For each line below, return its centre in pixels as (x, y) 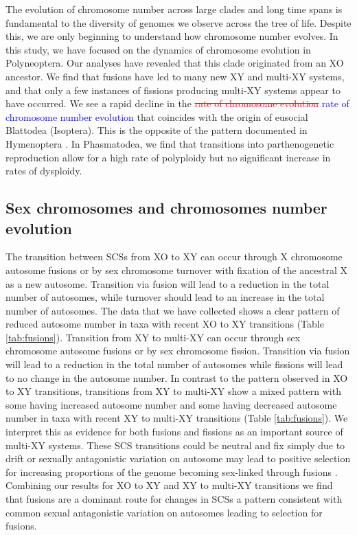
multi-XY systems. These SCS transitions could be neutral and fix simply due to (175, 445)
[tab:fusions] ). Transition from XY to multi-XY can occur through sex (153, 337)
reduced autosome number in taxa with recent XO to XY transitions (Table (165, 324)
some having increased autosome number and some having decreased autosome (171, 404)
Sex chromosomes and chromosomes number (166, 208)
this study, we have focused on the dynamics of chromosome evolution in (158, 49)
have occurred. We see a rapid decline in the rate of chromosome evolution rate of (177, 103)
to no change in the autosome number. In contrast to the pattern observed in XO (177, 377)
